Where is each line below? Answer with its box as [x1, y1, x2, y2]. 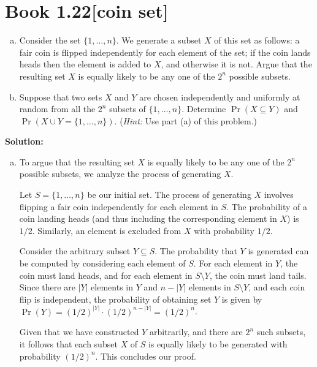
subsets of [109, 102, 146, 115]
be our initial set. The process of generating [87, 188, 251, 201]
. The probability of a [226, 200, 308, 213]
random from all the [19, 102, 96, 115]
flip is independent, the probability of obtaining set [19, 292, 212, 305]
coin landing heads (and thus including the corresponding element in [19, 212, 277, 225]
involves [264, 188, 294, 201]
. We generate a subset [116, 34, 202, 47]
